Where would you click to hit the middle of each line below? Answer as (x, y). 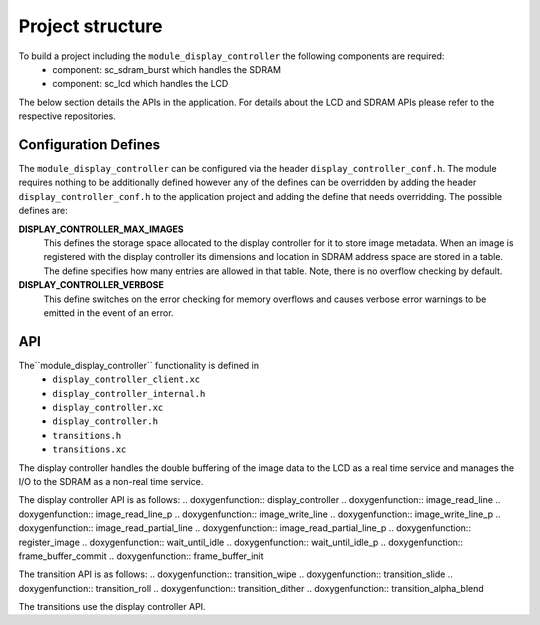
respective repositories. (67, 116)
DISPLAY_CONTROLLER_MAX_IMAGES (101, 229)
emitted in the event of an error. (108, 312)
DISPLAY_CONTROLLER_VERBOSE (91, 285)
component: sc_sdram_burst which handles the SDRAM (167, 69)
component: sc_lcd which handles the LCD (140, 84)
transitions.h (87, 435)
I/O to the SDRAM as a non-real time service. (111, 481)
